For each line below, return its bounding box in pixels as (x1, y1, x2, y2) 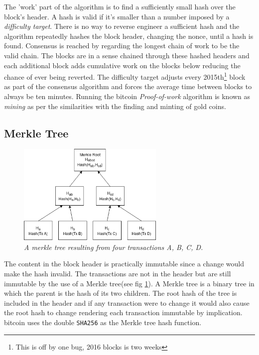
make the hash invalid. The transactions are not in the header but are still (4, 268, 231, 279)
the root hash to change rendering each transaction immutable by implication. (4, 307, 243, 318)
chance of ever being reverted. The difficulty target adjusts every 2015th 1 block (4, 70, 246, 82)
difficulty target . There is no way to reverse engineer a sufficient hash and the (4, 21, 240, 31)
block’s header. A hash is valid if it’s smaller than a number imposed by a (4, 11, 230, 21)
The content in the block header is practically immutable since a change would (4, 258, 245, 269)
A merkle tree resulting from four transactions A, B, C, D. (24, 241, 203, 252)
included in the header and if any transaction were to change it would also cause (4, 297, 250, 308)
